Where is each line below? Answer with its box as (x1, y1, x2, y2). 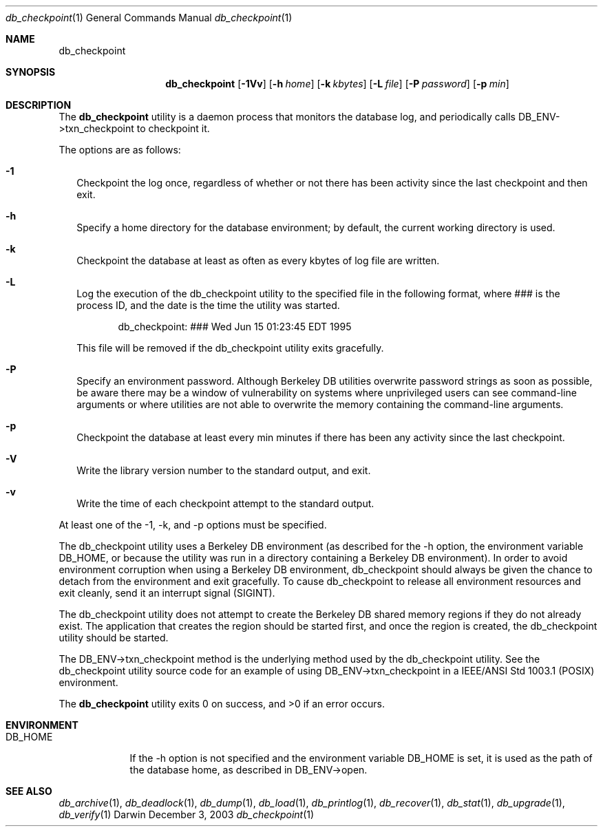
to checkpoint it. (136, 122, 210, 134)
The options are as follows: (59, 144, 181, 156)
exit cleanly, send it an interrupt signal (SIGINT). (59, 587, 275, 599)
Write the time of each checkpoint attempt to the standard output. (76, 498, 374, 509)
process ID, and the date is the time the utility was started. (76, 299, 340, 311)
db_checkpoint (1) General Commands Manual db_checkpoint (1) (6, 12, 293, 23)
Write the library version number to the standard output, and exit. (76, 465, 371, 476)
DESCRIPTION (6, 99, 72, 111)
